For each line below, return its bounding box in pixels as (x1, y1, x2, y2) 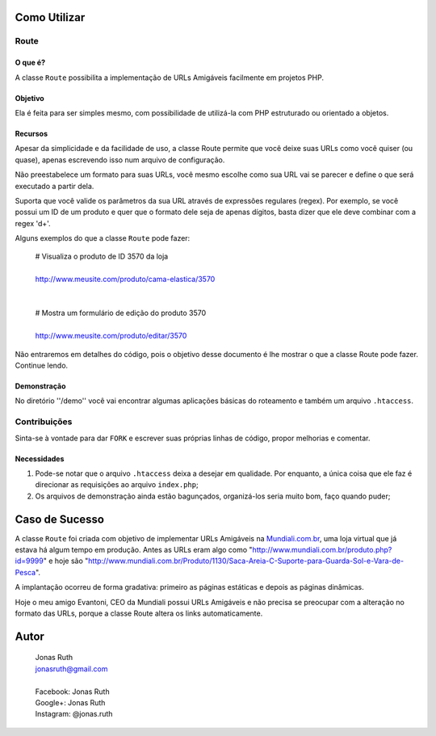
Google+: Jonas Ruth (35, 697, 106, 707)
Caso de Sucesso (15, 512, 105, 526)
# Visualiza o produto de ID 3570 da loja (35, 251, 169, 262)
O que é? (15, 57, 46, 68)
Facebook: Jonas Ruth (35, 687, 110, 696)
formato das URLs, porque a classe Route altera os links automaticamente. (15, 608, 263, 618)
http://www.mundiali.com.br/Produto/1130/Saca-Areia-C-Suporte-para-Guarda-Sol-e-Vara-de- (87, 556, 404, 566)
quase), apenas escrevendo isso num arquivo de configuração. (15, 154, 225, 165)
